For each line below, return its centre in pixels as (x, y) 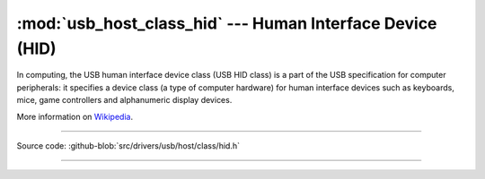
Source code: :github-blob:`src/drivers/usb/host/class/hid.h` (128, 145)
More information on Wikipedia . (75, 116)
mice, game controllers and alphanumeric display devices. (124, 100)
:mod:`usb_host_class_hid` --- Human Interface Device (227, 23)
